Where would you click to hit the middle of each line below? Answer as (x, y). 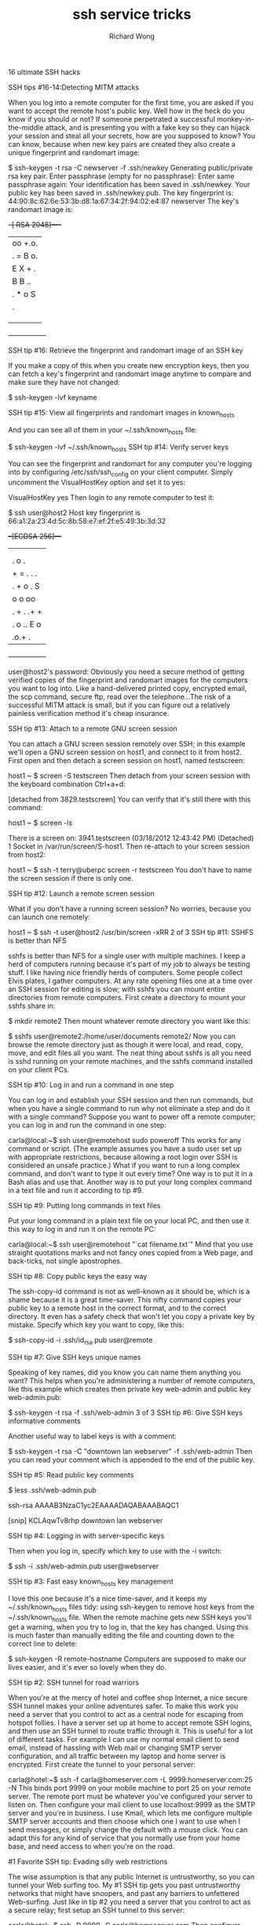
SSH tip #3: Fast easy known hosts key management (91, 1582)
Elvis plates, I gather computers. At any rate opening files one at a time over (131, 981)
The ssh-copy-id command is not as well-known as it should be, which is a (129, 1291)
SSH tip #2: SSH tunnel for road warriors (74, 1682)
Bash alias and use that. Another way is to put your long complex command (130, 1182)
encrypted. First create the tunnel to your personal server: (102, 1765)
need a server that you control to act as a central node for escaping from (126, 1715)
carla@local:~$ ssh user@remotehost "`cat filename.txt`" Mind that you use (131, 1244)
